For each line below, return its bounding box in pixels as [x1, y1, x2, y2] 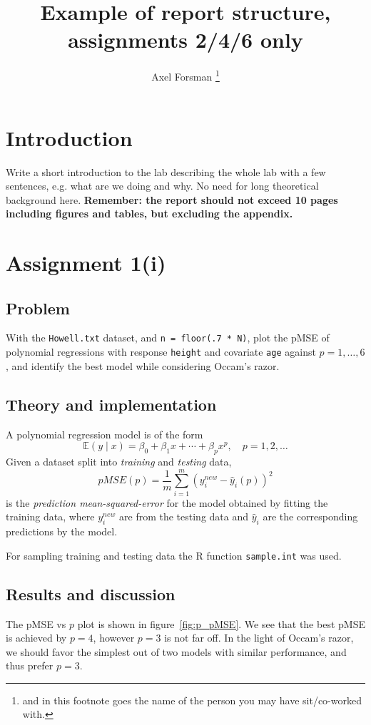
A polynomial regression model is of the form [6, 426, 203, 441]
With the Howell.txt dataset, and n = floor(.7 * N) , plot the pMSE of [6, 330, 330, 345]
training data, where [6, 509, 95, 524]
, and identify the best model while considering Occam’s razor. [6, 358, 280, 373]
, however [93, 630, 135, 645]
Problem [6, 297, 70, 319]
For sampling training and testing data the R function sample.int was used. [6, 547, 342, 562]
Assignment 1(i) [6, 248, 166, 277]
